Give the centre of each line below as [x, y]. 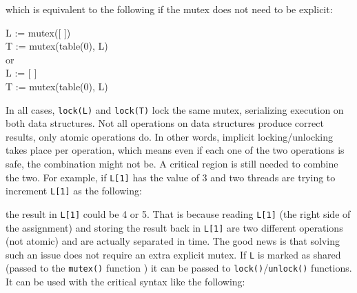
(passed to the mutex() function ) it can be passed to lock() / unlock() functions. [179, 268]
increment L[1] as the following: [74, 191]
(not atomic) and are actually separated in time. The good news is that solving [173, 241]
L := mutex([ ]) [38, 32]
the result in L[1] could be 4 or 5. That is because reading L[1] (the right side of [178, 213]
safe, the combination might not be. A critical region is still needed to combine [172, 163]
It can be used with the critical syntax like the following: [125, 282]
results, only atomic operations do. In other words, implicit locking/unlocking [169, 136]
